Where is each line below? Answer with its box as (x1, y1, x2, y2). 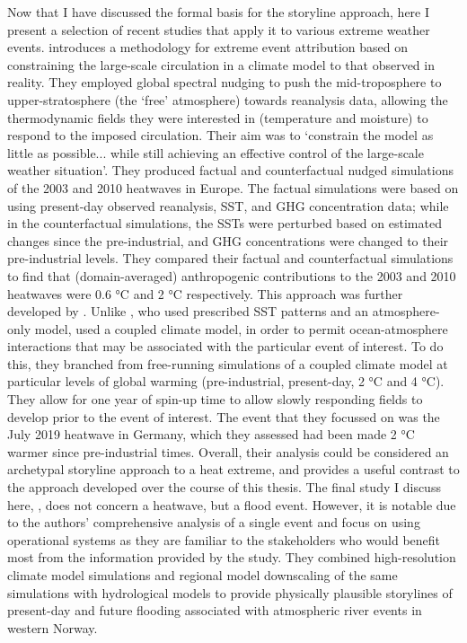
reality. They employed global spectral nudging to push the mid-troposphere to (7, 73, 442, 92)
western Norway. (7, 618, 98, 637)
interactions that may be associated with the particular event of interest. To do (7, 337, 444, 356)
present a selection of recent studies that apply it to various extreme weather (7, 20, 430, 39)
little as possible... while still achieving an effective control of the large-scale (7, 143, 424, 162)
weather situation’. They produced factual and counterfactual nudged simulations (7, 161, 454, 180)
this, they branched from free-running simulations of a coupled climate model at (7, 354, 448, 373)
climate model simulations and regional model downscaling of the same (7, 566, 398, 584)
